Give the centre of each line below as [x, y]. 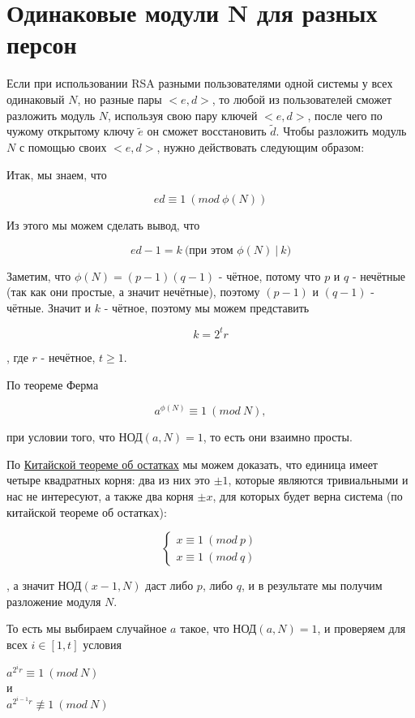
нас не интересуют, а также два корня [100, 495]
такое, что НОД [218, 628]
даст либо [169, 585]
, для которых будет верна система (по [308, 495]
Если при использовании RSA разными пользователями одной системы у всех [200, 83]
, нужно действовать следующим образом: [261, 146]
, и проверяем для [362, 628]
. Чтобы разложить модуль [341, 131]
